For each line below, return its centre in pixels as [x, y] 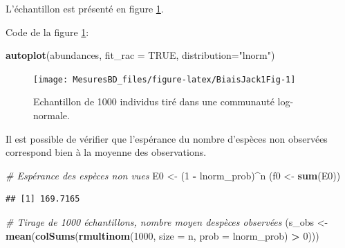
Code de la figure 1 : [47, 32]
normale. [52, 115]
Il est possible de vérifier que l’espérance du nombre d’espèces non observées [167, 138]
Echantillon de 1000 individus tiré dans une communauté [154, 101]
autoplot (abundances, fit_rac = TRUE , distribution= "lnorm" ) [140, 55]
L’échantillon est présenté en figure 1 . [85, 8]
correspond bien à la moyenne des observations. [106, 152]
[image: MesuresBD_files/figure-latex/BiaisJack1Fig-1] [165, 79]
